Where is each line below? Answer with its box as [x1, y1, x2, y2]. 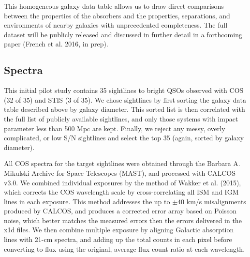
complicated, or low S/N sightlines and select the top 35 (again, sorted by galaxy [4, 133, 244, 143]
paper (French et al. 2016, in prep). [4, 39, 108, 49]
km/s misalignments [186, 196, 246, 206]
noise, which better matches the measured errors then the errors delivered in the [4, 215, 242, 225]
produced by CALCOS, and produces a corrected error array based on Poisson [4, 206, 236, 216]
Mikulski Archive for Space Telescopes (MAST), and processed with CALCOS [4, 167, 236, 178]
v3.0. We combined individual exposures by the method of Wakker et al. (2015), [4, 177, 241, 187]
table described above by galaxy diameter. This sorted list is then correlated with [4, 104, 245, 114]
